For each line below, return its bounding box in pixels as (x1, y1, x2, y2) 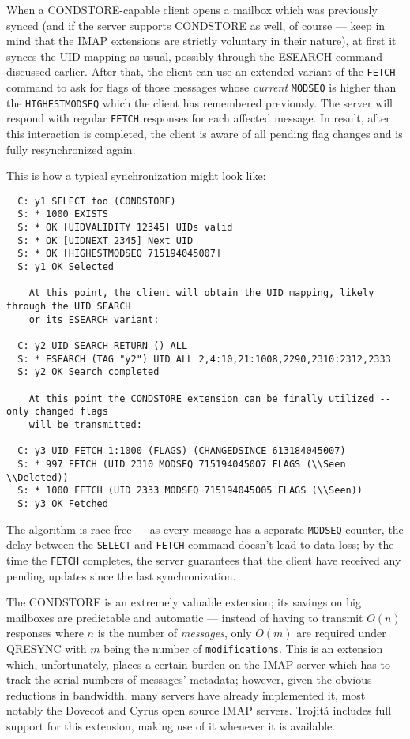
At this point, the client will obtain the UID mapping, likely (28, 287, 374, 299)
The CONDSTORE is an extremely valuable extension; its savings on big (6, 594, 361, 610)
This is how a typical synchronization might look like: (6, 167, 266, 184)
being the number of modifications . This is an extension (103, 640, 383, 656)
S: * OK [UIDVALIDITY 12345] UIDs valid (17, 222, 233, 234)
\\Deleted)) (6, 471, 69, 483)
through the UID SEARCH (6, 301, 131, 313)
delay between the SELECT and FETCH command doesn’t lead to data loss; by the (6, 536, 394, 553)
